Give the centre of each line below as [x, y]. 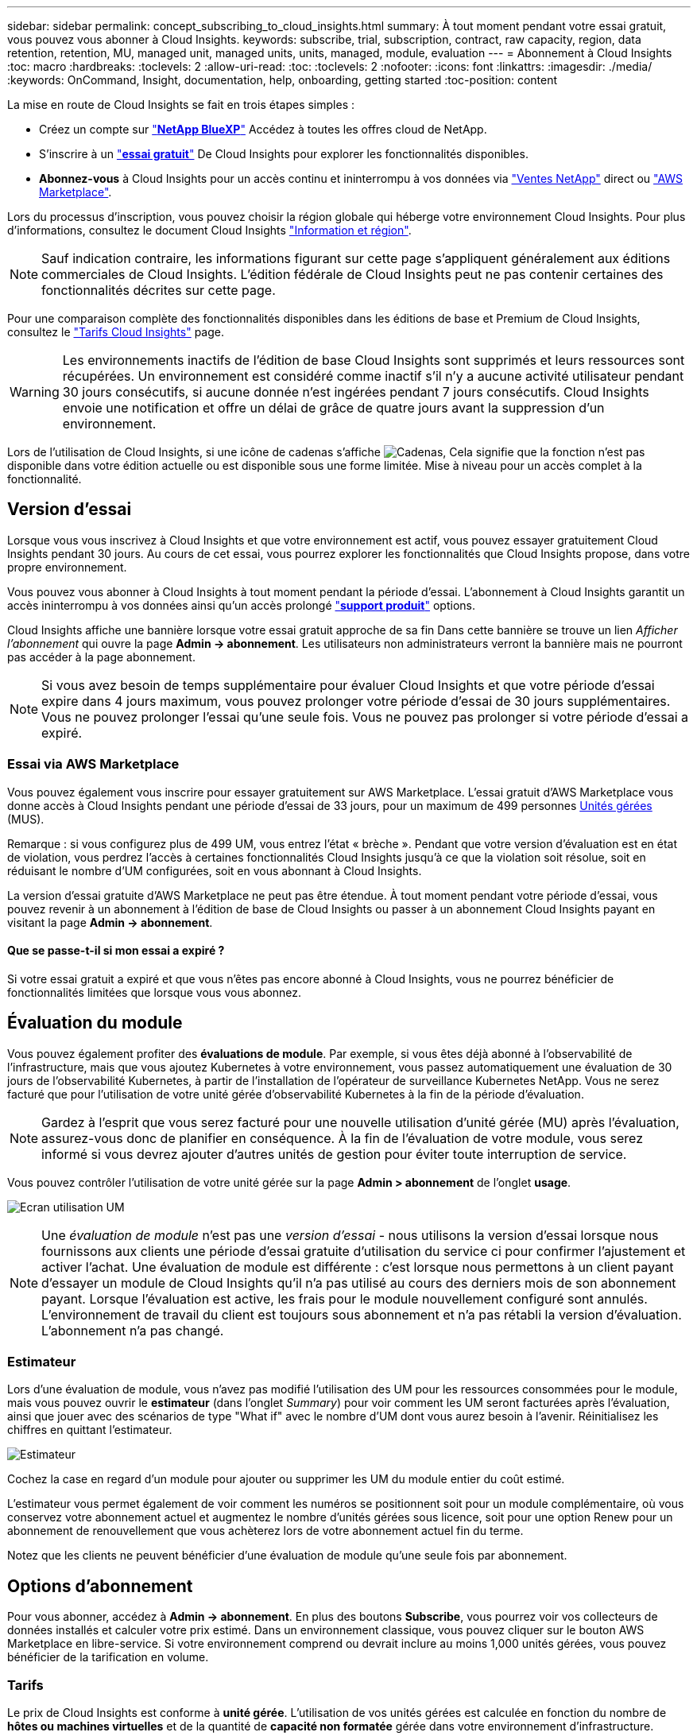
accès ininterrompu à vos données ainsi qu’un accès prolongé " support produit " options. [241, 605]
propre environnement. [67, 567]
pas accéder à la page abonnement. [101, 657]
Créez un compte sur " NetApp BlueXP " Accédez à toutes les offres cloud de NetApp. [263, 129]
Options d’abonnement [100, 1586]
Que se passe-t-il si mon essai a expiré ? [116, 951]
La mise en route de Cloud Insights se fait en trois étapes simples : [181, 105]
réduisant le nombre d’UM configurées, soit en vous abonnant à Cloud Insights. [215, 870]
